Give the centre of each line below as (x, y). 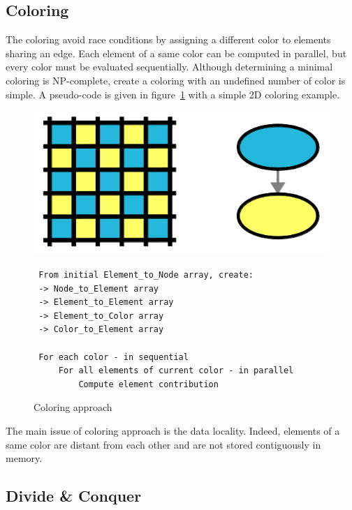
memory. (24, 458)
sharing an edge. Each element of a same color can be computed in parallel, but (176, 53)
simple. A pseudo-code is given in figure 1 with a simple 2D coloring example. (173, 94)
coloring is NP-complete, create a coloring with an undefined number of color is (176, 80)
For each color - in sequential (113, 357)
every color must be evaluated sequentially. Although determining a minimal (169, 67)
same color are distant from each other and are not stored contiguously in (163, 444)
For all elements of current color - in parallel (176, 371)
